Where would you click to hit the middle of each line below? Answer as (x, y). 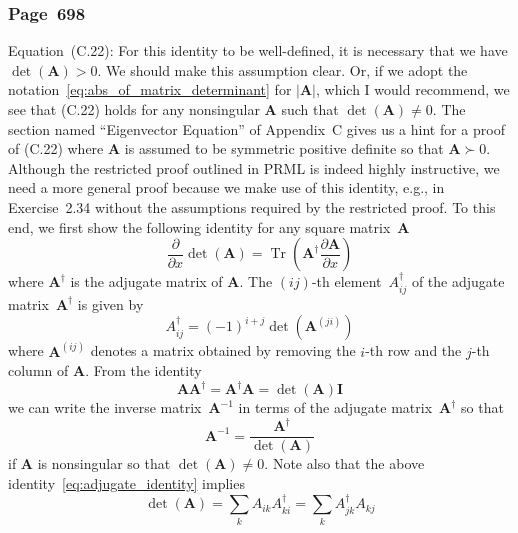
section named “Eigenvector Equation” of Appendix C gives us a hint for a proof (256, 128)
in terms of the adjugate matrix (335, 407)
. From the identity (143, 370)
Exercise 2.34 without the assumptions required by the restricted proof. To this (252, 206)
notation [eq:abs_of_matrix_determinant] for (150, 89)
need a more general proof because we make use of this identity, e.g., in (226, 187)
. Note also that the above (344, 463)
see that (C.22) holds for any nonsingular (134, 109)
